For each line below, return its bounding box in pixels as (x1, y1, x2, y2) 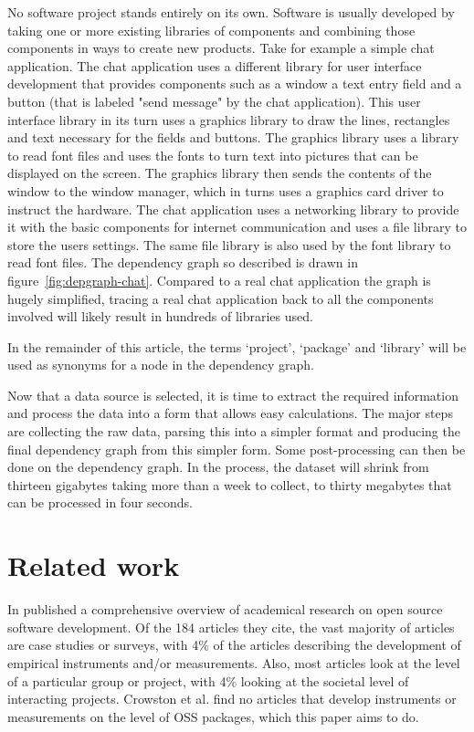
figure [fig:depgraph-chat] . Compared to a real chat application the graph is (7, 270, 431, 289)
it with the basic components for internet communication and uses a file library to (7, 217, 467, 236)
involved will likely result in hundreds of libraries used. (7, 307, 313, 326)
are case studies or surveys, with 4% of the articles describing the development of (7, 635, 461, 654)
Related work (7, 547, 180, 584)
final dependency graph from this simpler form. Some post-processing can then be (7, 439, 466, 458)
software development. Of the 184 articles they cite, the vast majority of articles (7, 617, 455, 636)
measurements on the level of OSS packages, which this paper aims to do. (7, 706, 419, 726)
